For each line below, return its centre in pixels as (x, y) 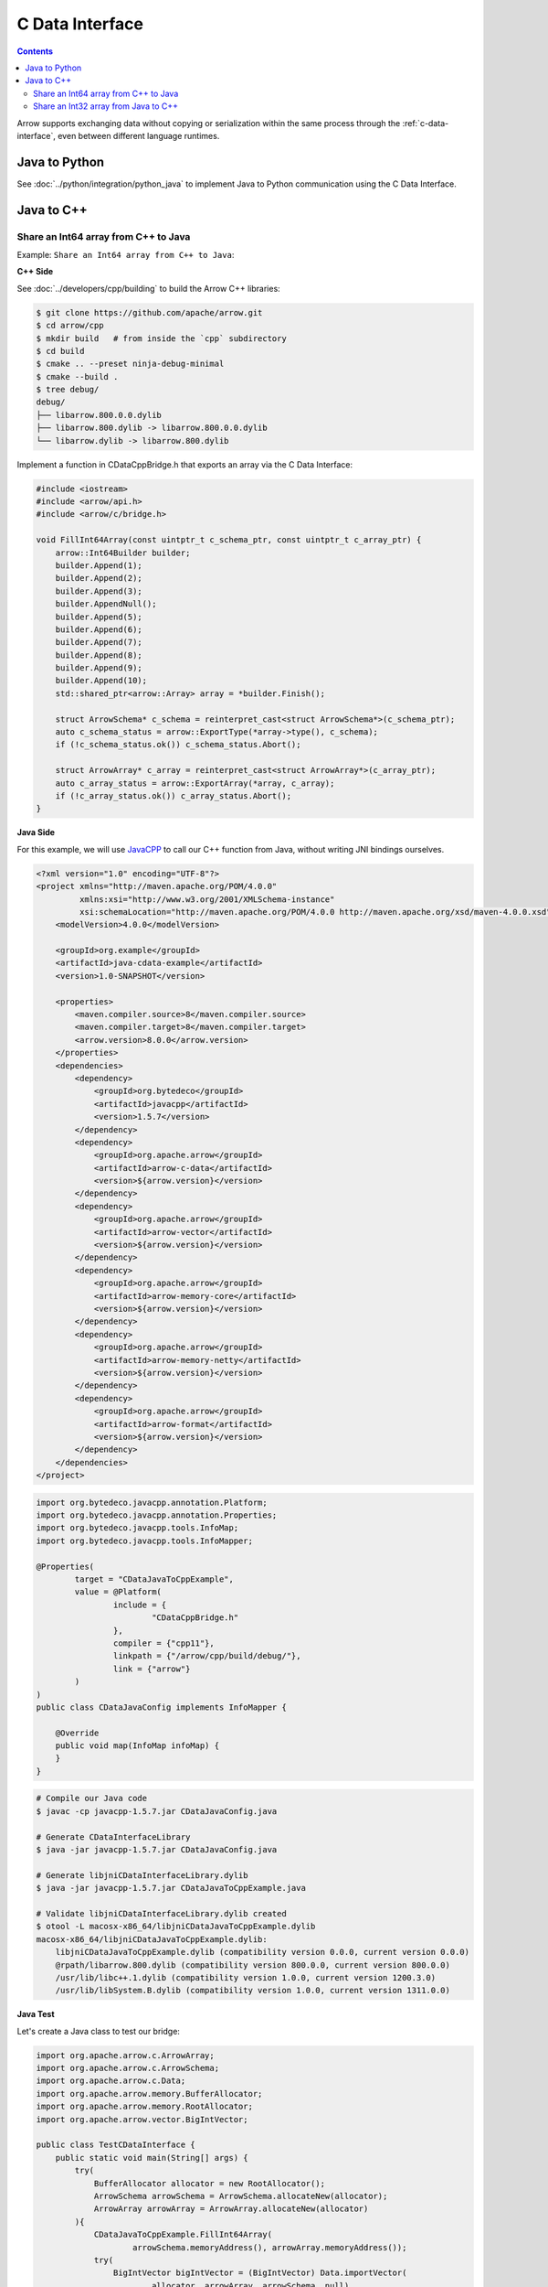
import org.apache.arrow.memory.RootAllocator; (144, 2107)
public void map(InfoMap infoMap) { (137, 1746)
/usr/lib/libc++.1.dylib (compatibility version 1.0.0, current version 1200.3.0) (246, 1977)
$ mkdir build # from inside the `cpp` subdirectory (161, 338)
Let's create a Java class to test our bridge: (98, 2031)
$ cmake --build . (77, 376)
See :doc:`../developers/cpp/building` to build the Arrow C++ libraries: (148, 288)
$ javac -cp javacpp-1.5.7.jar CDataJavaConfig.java (157, 1811)
